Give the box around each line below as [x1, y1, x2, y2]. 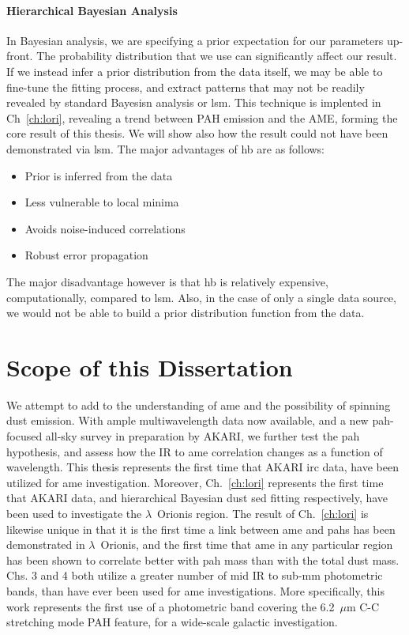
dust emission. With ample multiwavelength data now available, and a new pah [6, 412, 390, 429]
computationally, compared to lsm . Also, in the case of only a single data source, [6, 289, 396, 305]
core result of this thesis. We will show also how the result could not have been [6, 125, 388, 142]
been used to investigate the [6, 505, 142, 521]
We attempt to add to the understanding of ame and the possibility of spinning [6, 396, 391, 413]
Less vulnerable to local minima [24, 194, 179, 210]
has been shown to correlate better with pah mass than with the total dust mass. [6, 551, 400, 568]
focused [6, 428, 43, 444]
